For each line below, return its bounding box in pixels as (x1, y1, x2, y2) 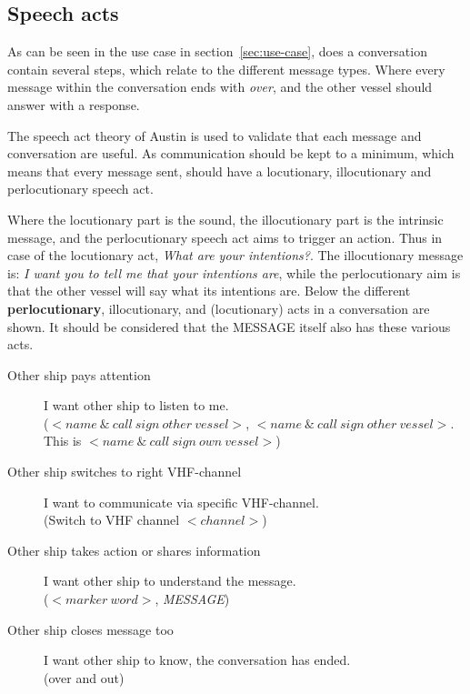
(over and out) (44, 668, 125, 687)
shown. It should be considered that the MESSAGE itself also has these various (7, 317, 451, 336)
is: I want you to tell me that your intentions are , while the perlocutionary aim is (7, 263, 461, 282)
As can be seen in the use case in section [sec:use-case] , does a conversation (7, 42, 427, 61)
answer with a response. (7, 95, 140, 114)
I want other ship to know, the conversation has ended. (44, 650, 351, 669)
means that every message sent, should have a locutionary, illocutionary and (7, 161, 432, 180)
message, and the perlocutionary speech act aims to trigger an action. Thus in (7, 227, 443, 246)
